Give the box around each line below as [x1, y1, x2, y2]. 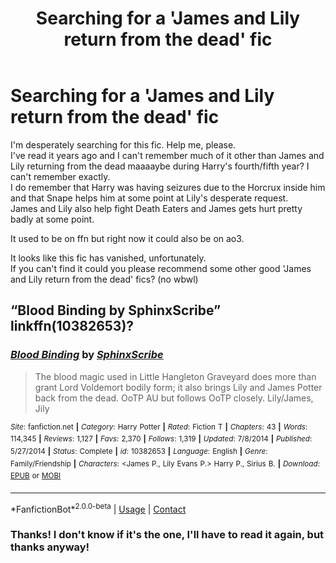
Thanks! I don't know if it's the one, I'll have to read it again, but [10, 528, 325, 542]
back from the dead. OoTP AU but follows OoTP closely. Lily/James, [34, 392, 314, 404]
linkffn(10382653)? [10, 318, 135, 335]
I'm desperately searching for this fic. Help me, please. [10, 138, 237, 151]
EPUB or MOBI [10, 471, 62, 481]
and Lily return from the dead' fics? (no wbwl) [10, 273, 199, 285]
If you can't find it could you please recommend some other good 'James [10, 262, 312, 274]
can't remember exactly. [10, 170, 111, 182]
